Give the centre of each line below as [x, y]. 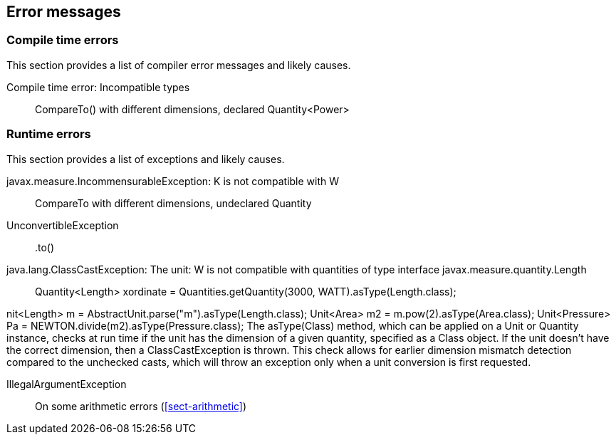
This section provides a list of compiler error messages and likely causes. [179, 65]
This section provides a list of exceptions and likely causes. [146, 159]
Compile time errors [63, 40]
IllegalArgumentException [67, 384]
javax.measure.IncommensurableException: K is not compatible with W [173, 181]
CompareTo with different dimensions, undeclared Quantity [173, 203]
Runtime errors [49, 134]
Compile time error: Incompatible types [98, 87]
